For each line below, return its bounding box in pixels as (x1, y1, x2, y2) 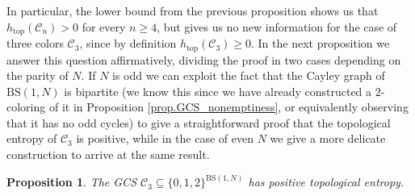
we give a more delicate (270, 130, 386, 147)
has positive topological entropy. (248, 173, 405, 190)
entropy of (6, 130, 57, 147)
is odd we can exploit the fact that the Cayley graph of (112, 67, 385, 84)
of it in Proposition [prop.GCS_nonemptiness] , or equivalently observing (48, 98, 409, 115)
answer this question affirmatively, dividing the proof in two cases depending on (6, 51, 401, 68)
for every (82, 18, 126, 35)
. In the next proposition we (250, 35, 390, 52)
